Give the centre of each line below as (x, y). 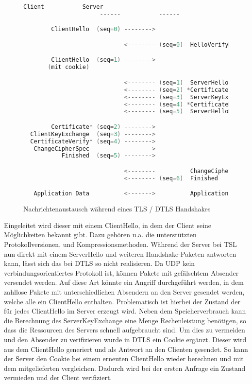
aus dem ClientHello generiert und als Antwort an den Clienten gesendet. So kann (126, 349)
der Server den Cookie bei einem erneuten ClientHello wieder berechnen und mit (124, 358)
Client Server (63, 7)
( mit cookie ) (69, 67)
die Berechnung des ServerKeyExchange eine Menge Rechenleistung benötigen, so (125, 320)
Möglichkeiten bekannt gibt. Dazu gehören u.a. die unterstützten (100, 235)
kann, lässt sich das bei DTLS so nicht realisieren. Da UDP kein (100, 263)
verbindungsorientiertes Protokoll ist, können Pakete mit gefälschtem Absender (121, 272)
